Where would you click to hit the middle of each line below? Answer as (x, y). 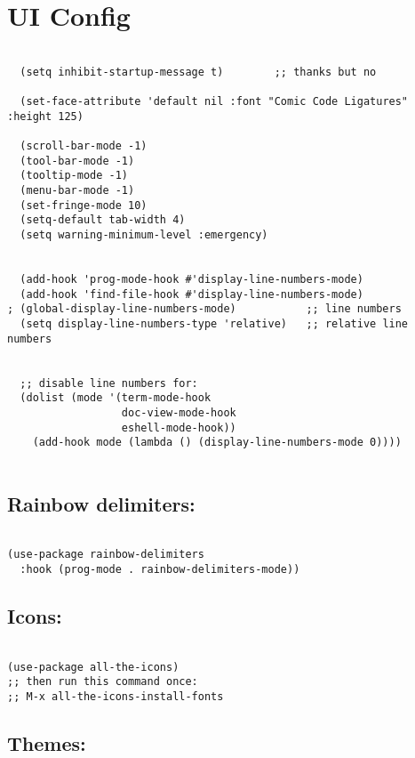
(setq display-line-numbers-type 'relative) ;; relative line (214, 323)
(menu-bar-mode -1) (77, 191)
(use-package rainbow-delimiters (106, 555)
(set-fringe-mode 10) (84, 205)
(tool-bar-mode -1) (77, 161)
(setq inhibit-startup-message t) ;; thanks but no (198, 72)
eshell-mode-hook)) (179, 427)
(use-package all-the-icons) (93, 667)
